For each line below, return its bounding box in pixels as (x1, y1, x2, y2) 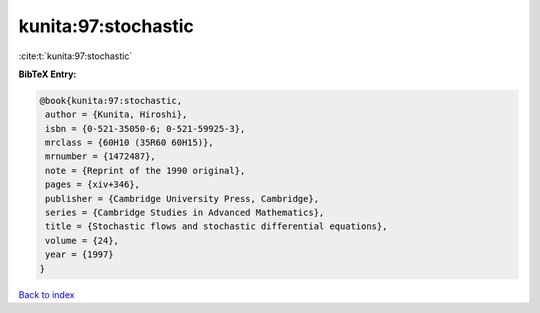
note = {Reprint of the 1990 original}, (45, 165, 246, 176)
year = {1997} (45, 249, 114, 260)
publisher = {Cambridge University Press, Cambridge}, (45, 193, 320, 204)
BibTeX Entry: (18, 68, 77, 80)
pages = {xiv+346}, (45, 179, 140, 190)
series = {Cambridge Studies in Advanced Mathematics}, (45, 207, 325, 219)
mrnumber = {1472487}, (45, 151, 157, 162)
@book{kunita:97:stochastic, (39, 95, 183, 106)
